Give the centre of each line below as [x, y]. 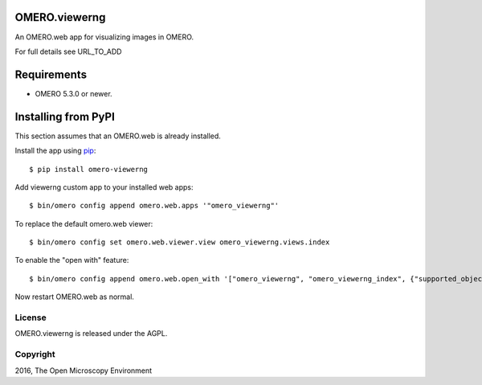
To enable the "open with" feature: [72, 260]
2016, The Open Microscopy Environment [84, 371]
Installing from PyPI [65, 117]
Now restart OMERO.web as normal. [74, 297]
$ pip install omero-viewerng [89, 169]
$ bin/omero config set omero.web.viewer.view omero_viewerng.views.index [180, 242]
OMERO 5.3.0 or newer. [74, 93]
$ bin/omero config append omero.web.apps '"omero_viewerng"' [154, 206]
